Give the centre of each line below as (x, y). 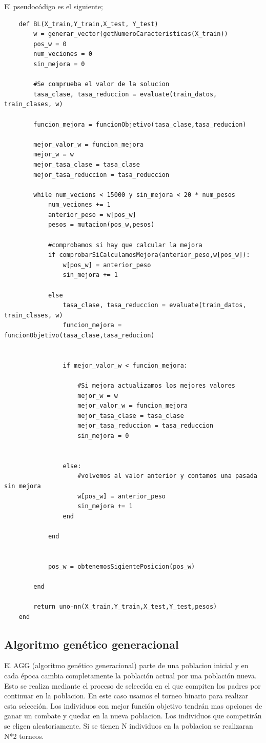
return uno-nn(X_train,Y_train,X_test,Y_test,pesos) (125, 607)
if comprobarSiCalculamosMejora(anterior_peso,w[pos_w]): (149, 255)
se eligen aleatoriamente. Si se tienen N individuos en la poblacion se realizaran (129, 725)
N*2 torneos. (24, 736)
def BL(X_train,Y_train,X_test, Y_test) (88, 24)
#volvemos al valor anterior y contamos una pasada (167, 476)
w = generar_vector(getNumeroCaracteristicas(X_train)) (131, 34)
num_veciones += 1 (79, 205)
